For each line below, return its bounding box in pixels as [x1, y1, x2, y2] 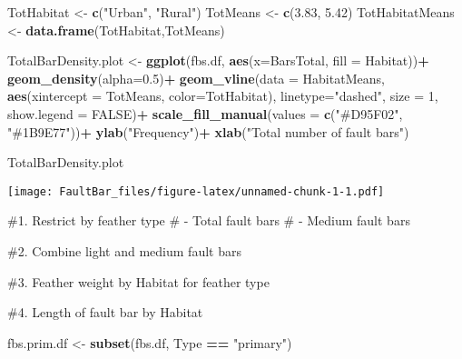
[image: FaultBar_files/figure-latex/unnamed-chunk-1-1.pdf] [7, 184, 385, 198]
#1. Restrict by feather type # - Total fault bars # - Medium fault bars [7, 211, 410, 230]
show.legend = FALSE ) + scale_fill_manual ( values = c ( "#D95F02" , [7, 104, 403, 123]
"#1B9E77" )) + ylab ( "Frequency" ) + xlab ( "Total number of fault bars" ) [7, 122, 409, 141]
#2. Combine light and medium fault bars [7, 242, 241, 260]
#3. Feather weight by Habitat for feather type [7, 272, 270, 291]
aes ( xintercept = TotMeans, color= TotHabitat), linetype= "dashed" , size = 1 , [7, 86, 438, 105]
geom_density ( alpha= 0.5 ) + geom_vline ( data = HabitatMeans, [7, 68, 385, 87]
